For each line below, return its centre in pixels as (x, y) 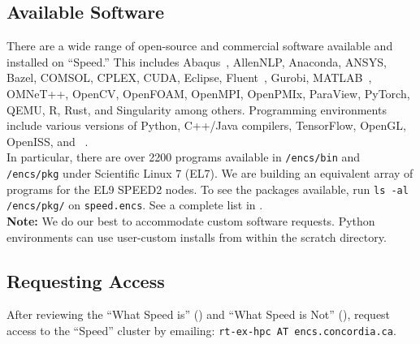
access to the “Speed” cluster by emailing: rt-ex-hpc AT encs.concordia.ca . (201, 330)
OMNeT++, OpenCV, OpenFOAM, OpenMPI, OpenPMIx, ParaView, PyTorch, (208, 93)
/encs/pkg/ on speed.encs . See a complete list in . (135, 205)
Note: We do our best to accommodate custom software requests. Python (191, 220)
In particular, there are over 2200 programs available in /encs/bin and (184, 157)
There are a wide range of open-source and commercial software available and (200, 46)
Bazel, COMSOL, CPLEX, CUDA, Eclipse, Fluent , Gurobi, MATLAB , (189, 77)
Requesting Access (86, 280)
